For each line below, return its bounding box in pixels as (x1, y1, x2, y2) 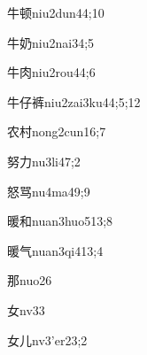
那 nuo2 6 (7, 271, 52, 289)
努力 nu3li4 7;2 (7, 151, 81, 170)
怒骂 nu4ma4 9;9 (7, 181, 90, 200)
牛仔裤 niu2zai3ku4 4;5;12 (7, 92, 141, 111)
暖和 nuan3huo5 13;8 (7, 212, 113, 230)
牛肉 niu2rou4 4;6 (7, 63, 96, 81)
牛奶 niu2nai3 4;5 (7, 33, 95, 51)
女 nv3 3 (7, 300, 45, 319)
